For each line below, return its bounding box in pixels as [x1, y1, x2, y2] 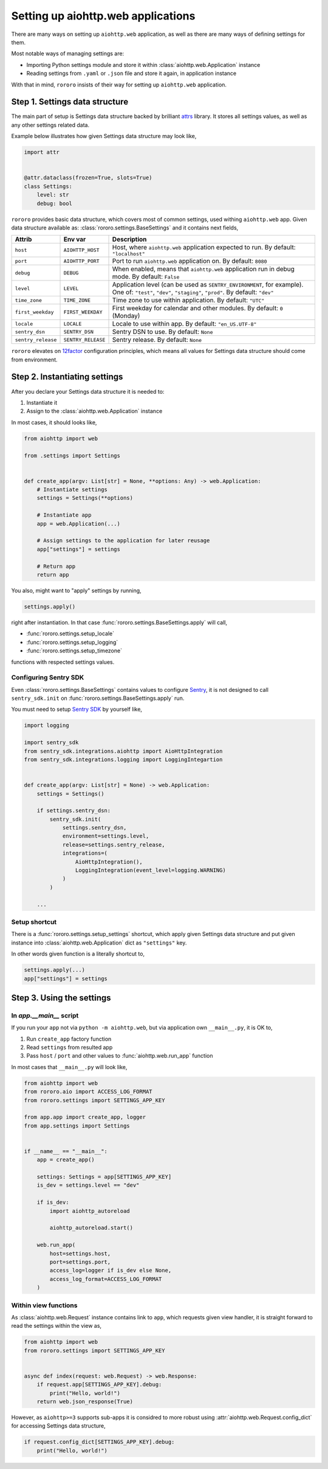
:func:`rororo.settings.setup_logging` [26, 638, 118, 646]
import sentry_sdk [24, 739, 79, 746]
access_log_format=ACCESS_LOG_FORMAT [49, 1275, 162, 1282]
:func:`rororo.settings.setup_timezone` [26, 647, 123, 654]
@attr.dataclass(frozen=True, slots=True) [24, 174, 152, 181]
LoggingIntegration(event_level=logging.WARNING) [75, 867, 226, 874]
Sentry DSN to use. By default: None [112, 327, 213, 336]
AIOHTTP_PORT [63, 257, 100, 264]
